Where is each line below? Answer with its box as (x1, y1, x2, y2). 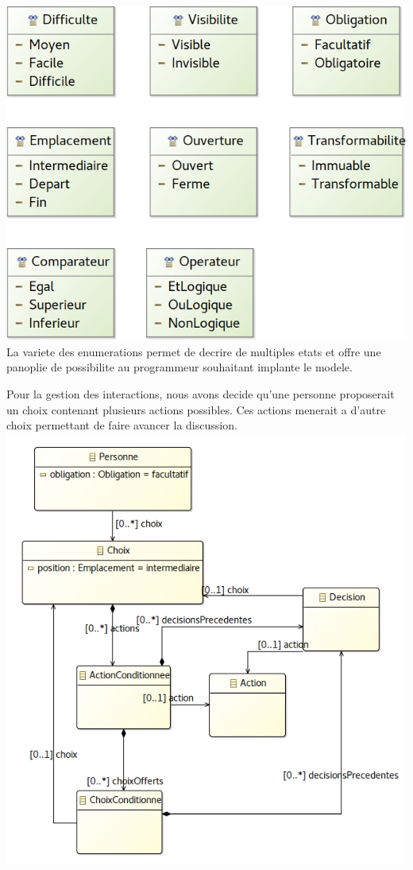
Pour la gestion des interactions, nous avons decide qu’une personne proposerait (6, 386, 395, 402)
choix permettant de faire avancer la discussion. (6, 417, 237, 433)
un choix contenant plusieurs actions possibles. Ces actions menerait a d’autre (6, 401, 386, 418)
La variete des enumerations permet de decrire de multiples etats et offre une (6, 343, 381, 359)
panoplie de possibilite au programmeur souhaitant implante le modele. (6, 359, 353, 375)
